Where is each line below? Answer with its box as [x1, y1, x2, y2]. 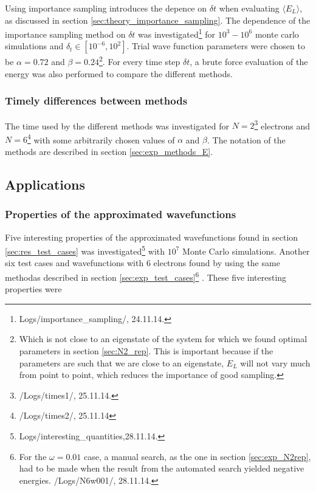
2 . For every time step [99, 53, 180, 68]
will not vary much [240, 356, 311, 369]
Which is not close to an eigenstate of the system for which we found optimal [19, 332, 307, 345]
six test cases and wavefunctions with [5, 256, 144, 269]
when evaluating [219, 2, 280, 14]
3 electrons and [254, 117, 311, 132]
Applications [5, 174, 86, 193]
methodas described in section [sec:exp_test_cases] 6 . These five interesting [5, 269, 287, 283]
